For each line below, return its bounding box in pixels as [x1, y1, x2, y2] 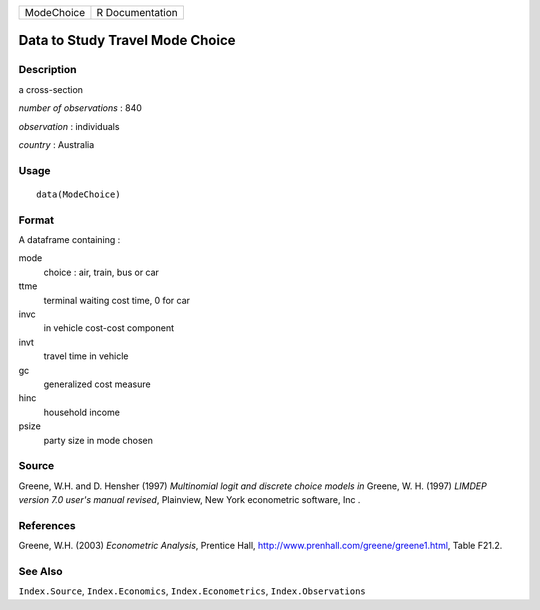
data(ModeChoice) [36, 188, 121, 200]
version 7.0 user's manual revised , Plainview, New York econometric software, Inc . [18, 494, 361, 506]
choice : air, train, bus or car [43, 266, 160, 278]
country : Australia [18, 138, 95, 150]
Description [18, 63, 77, 77]
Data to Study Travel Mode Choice [18, 32, 236, 49]
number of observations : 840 [18, 102, 142, 114]
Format [18, 213, 55, 227]
